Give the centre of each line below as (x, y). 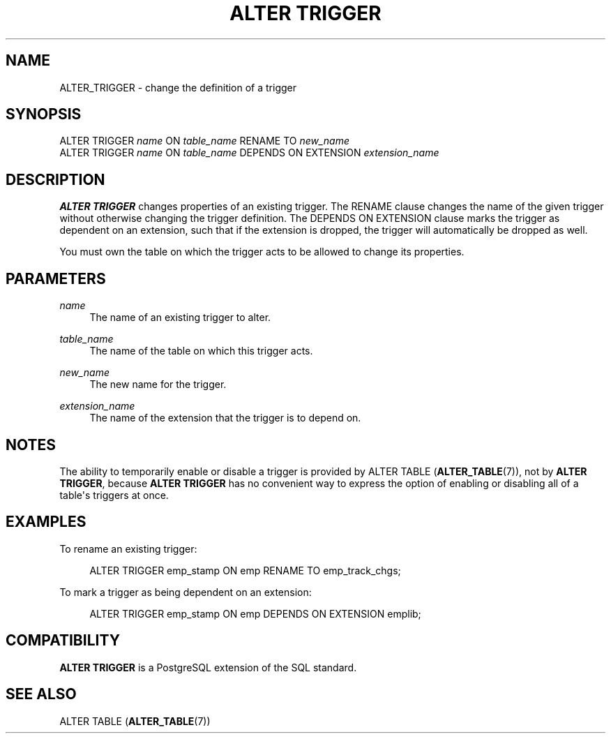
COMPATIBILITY (63, 641)
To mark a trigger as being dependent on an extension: (186, 592)
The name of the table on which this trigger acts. (201, 351)
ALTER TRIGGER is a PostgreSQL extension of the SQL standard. (208, 667)
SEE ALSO (41, 694)
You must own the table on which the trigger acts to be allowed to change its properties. (262, 252)
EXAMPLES (46, 522)
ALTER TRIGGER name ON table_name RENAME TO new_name (204, 141)
